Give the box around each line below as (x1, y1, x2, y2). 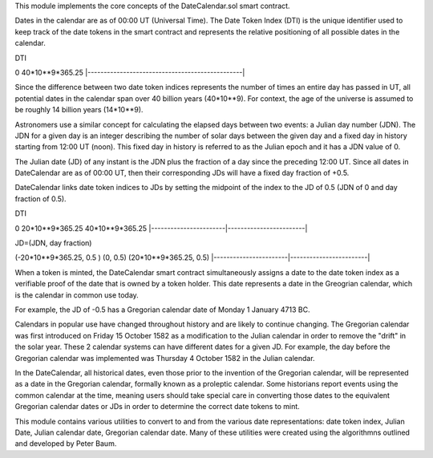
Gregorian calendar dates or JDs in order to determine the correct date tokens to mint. (14, 402, 300, 411)
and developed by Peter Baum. (14, 439, 117, 448)
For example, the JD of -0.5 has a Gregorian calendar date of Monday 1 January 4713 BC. (14, 305, 310, 314)
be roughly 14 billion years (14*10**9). (14, 105, 144, 115)
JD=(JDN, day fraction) (14, 238, 92, 248)
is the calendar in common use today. (14, 290, 140, 300)
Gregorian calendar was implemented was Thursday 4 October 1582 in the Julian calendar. (14, 353, 316, 363)
